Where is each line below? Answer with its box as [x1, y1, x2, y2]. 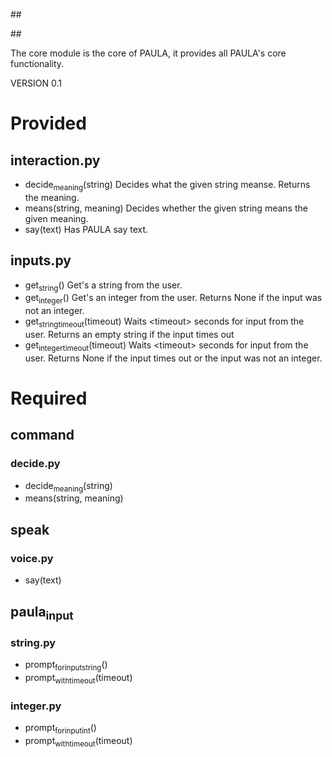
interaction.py [10, 152, 101, 169]
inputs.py [10, 252, 72, 269]
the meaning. [24, 191, 80, 203]
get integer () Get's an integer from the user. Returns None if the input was [24, 292, 323, 306]
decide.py [10, 457, 61, 471]
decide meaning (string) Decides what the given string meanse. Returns [24, 179, 311, 193]
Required [10, 387, 88, 409]
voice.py [10, 551, 54, 565]
